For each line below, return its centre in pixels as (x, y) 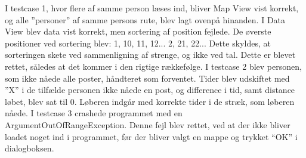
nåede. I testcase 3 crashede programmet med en (94, 113)
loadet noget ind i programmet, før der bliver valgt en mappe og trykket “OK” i (151, 136)
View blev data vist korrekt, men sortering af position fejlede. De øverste (138, 31)
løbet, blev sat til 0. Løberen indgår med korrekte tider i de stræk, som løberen (150, 101)
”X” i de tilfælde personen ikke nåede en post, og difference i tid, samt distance (150, 90)
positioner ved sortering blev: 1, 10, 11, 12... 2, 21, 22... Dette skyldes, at (138, 43)
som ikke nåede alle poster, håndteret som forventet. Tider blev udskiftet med (147, 78)
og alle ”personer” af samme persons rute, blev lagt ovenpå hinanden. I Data (145, 19)
